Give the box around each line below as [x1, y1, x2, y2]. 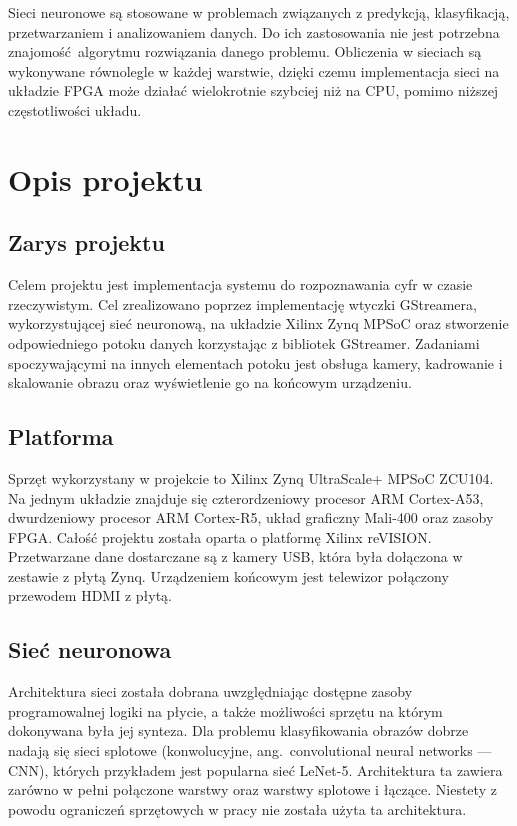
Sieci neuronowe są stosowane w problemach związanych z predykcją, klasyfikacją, [8, 2, 510, 22]
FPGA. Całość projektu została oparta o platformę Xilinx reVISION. [8, 526, 432, 547]
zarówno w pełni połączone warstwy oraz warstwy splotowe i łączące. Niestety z [8, 779, 497, 800]
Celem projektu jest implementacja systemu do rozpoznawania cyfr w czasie [8, 274, 473, 295]
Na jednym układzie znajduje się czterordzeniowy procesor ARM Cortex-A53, [8, 487, 484, 508]
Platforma [8, 421, 114, 452]
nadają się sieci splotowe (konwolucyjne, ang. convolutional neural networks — [8, 740, 492, 761]
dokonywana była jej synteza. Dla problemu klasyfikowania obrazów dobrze [8, 720, 469, 741]
